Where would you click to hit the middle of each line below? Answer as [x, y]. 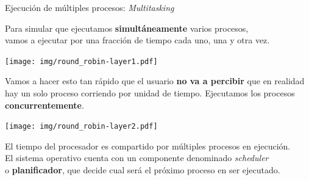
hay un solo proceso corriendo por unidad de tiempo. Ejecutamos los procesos [150, 93]
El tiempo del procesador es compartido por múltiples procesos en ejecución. [148, 146]
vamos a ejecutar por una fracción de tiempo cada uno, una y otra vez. [137, 40]
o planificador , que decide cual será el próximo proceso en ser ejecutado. [143, 170]
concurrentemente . [44, 105]
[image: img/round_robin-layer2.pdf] [81, 127]
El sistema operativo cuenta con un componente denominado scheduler [137, 158]
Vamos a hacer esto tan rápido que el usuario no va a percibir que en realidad [155, 81]
